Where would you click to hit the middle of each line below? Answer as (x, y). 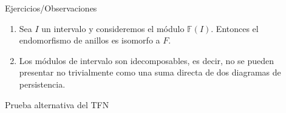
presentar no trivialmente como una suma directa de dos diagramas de (150, 72)
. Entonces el (235, 28)
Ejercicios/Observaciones (51, 8)
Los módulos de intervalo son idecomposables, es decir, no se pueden (147, 60)
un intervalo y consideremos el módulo (113, 28)
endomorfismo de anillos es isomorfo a (90, 40)
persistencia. (42, 84)
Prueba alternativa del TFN (57, 104)
